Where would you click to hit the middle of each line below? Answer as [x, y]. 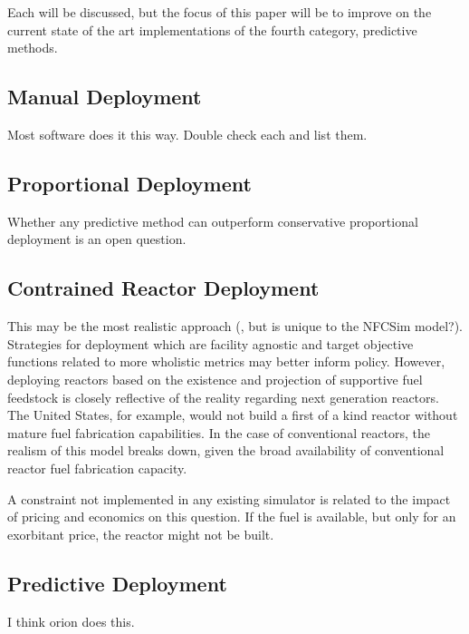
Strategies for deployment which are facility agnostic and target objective [211, 343]
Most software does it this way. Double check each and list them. [187, 134]
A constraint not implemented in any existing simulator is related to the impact [229, 498]
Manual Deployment [105, 97]
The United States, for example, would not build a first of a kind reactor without [233, 415]
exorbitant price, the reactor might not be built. [141, 534]
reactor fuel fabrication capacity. [97, 468]
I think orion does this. [71, 621]
